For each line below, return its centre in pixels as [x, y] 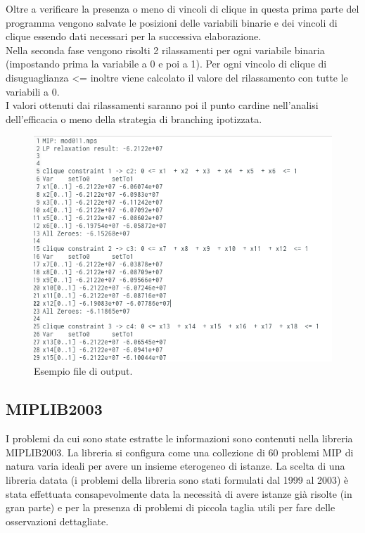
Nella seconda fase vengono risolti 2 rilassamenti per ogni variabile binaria [165, 50]
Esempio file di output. [83, 371]
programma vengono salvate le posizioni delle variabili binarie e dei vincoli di [172, 22]
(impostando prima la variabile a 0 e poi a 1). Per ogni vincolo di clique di [166, 64]
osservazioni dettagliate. [57, 521]
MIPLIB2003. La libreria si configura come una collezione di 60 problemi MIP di [180, 452]
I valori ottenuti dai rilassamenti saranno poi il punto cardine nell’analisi [162, 105]
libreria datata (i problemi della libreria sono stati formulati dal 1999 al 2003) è [177, 479]
